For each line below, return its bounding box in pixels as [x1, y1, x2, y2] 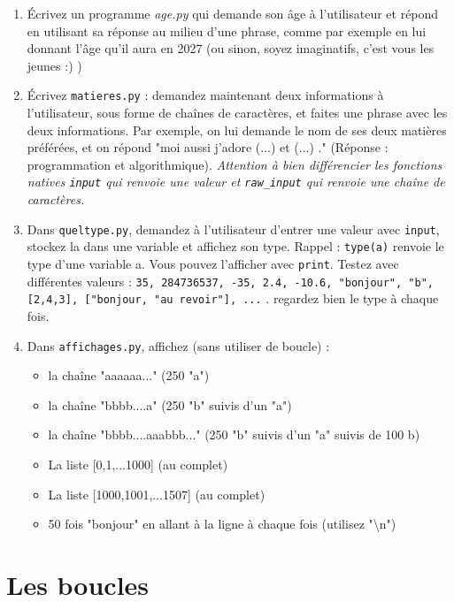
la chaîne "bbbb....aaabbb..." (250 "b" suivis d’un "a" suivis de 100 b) [48, 425, 420, 444]
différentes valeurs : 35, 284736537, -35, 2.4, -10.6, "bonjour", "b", [27, 271, 434, 290]
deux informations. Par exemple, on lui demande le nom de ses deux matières [27, 120, 447, 139]
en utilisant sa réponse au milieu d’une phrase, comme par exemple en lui [27, 21, 427, 40]
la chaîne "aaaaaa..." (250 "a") [48, 366, 210, 385]
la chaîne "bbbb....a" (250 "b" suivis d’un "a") [48, 395, 292, 414]
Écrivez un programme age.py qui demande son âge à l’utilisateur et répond [27, 4, 439, 22]
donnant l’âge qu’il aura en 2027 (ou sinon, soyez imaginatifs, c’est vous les [27, 39, 435, 57]
